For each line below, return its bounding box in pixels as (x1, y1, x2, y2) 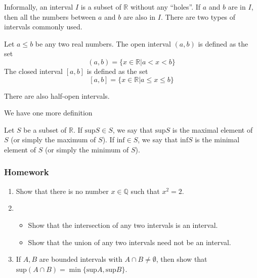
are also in (123, 11, 156, 22)
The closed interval (4, 65, 63, 76)
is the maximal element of (172, 124, 253, 135)
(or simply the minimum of (45, 144, 129, 154)
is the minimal (195, 134, 240, 145)
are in (228, 2, 246, 12)
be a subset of (23, 124, 67, 135)
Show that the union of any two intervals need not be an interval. (28, 236, 231, 247)
